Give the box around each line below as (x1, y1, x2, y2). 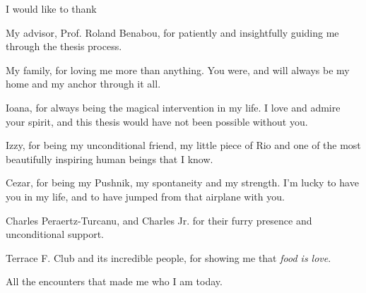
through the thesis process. (6, 39, 122, 54)
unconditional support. (6, 227, 105, 241)
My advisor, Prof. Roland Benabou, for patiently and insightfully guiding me (6, 25, 339, 40)
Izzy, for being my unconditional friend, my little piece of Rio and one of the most (6, 138, 361, 153)
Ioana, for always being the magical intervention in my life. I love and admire (6, 100, 341, 114)
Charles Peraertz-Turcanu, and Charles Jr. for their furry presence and (6, 213, 312, 227)
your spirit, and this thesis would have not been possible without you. (6, 114, 308, 128)
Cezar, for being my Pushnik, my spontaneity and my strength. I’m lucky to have (6, 175, 359, 190)
